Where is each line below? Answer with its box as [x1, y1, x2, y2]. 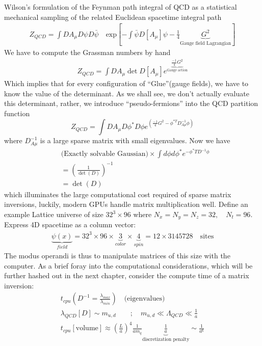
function [4, 108, 30, 119]
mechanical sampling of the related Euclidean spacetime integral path [4, 11, 222, 22]
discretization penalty [142, 337, 190, 342]
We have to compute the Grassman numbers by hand [4, 47, 171, 58]
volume [75, 325, 98, 332]
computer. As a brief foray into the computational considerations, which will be [4, 260, 253, 271]
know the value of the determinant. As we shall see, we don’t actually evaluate [4, 88, 249, 98]
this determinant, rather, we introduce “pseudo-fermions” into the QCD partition [4, 98, 258, 109]
